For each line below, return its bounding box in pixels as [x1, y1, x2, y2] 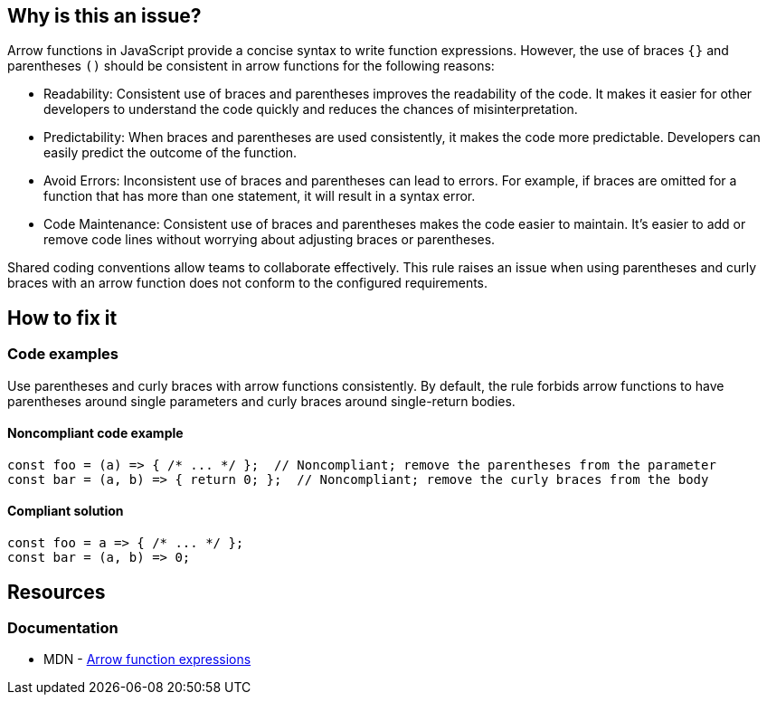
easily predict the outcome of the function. [43, 145, 298, 161]
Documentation [7, 618, 118, 637]
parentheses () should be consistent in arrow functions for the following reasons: [7, 58, 495, 74]
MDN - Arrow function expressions [43, 651, 251, 668]
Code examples [7, 345, 119, 364]
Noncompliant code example [7, 425, 184, 441]
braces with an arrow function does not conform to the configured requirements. [7, 275, 488, 291]
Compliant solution [7, 503, 124, 519]
